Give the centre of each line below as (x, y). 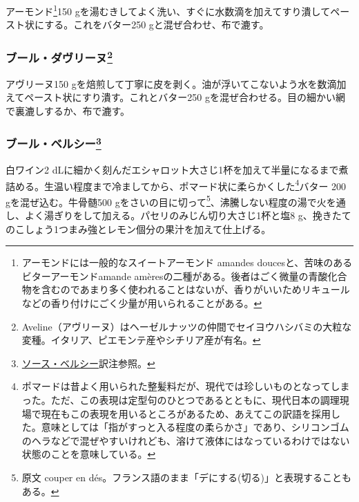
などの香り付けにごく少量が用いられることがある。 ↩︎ (142, 303)
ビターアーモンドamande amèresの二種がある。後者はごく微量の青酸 (175, 276)
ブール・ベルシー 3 (54, 143)
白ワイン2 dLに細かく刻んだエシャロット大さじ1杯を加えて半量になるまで (172, 169)
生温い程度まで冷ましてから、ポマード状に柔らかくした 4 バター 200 (195, 185)
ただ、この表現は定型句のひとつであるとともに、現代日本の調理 (195, 400)
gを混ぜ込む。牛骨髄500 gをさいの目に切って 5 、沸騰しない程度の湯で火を (171, 201)
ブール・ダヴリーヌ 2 (59, 57)
